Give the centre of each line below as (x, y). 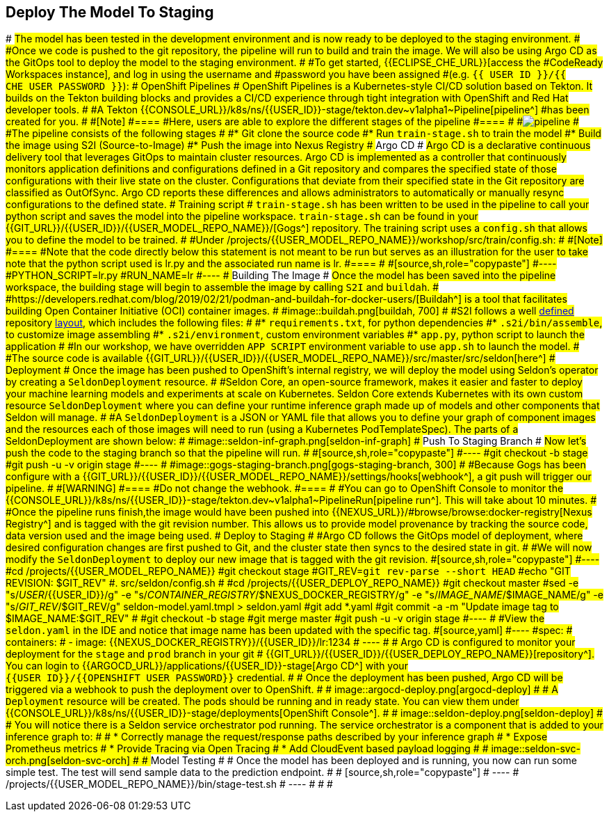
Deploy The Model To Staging (110, 12)
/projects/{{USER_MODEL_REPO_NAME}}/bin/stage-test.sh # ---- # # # (169, 784)
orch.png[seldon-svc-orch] (68, 761)
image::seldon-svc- (536, 749)
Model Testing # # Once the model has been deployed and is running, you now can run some (364, 761)
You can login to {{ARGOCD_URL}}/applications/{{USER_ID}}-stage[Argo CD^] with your (207, 666)
